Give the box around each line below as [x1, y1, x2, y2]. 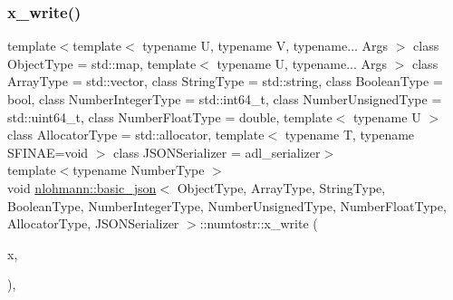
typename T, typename [284, 125, 415, 144]
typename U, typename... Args [217, 53, 388, 73]
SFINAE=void [7, 142, 89, 161]
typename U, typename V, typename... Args [142, 36, 389, 55]
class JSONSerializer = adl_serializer [113, 142, 321, 161]
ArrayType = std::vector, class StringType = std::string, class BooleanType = [7, 72, 443, 91]
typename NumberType [72, 160, 205, 179]
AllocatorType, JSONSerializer [7, 214, 179, 233]
